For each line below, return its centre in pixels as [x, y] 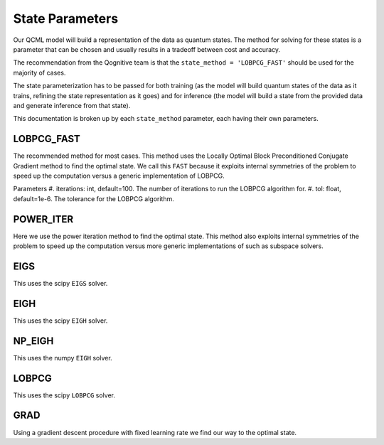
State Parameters [66, 18]
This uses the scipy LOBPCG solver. [64, 395]
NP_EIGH [33, 341]
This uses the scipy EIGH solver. [60, 321]
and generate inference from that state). [72, 105]
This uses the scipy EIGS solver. [60, 283]
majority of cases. [39, 73]
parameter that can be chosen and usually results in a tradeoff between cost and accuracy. [147, 49]
